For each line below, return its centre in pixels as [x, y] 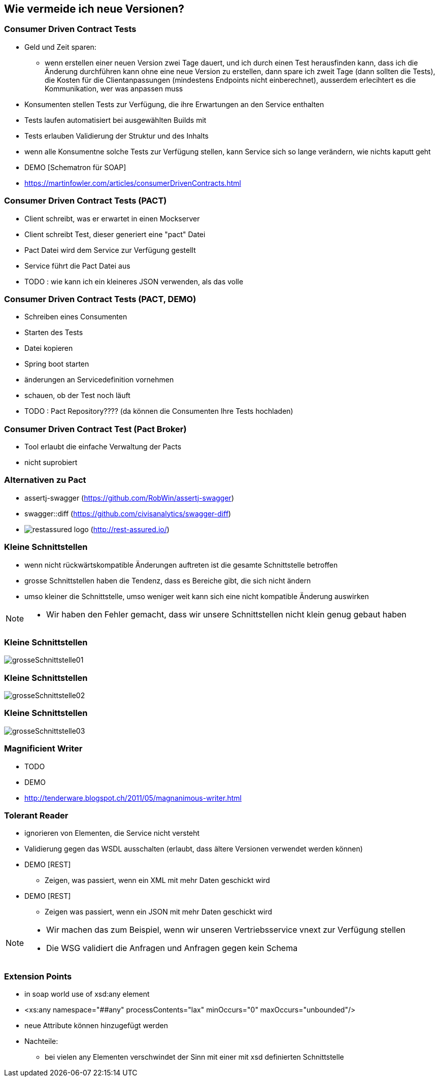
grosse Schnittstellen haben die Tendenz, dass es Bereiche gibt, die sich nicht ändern [168, 580]
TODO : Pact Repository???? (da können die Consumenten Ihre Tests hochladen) [159, 411]
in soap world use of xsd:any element [87, 994]
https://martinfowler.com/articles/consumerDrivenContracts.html [133, 183]
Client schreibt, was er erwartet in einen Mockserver [112, 218]
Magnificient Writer [43, 749]
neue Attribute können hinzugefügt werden [96, 1026]
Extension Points [38, 976]
